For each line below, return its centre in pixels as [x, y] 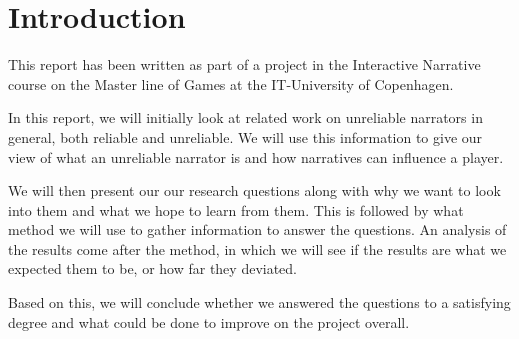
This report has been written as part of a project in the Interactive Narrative [244, 64]
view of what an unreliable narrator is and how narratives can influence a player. [256, 156]
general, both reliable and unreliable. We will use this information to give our [245, 136]
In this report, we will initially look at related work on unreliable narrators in [245, 117]
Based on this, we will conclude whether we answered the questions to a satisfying [259, 302]
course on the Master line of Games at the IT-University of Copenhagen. [231, 83]
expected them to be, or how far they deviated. [153, 268]
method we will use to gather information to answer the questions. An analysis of [257, 229]
